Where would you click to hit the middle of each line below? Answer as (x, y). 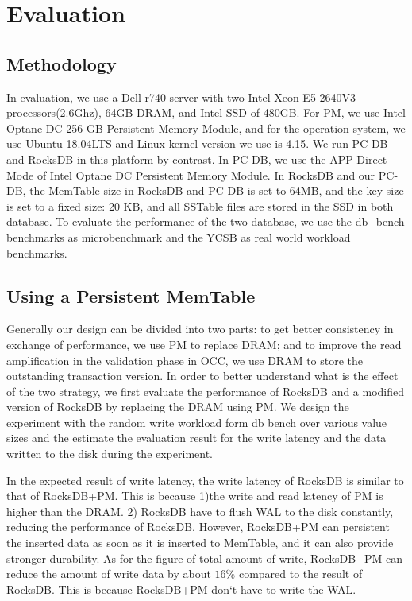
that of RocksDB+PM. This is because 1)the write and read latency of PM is (195, 496)
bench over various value (327, 422)
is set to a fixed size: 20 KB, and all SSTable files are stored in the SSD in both (200, 206)
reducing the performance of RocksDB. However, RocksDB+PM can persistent (198, 527)
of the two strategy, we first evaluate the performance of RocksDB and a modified (206, 391)
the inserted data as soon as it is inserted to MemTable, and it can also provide (200, 543)
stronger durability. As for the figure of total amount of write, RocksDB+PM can (205, 558)
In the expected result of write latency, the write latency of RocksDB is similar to (205, 480)
